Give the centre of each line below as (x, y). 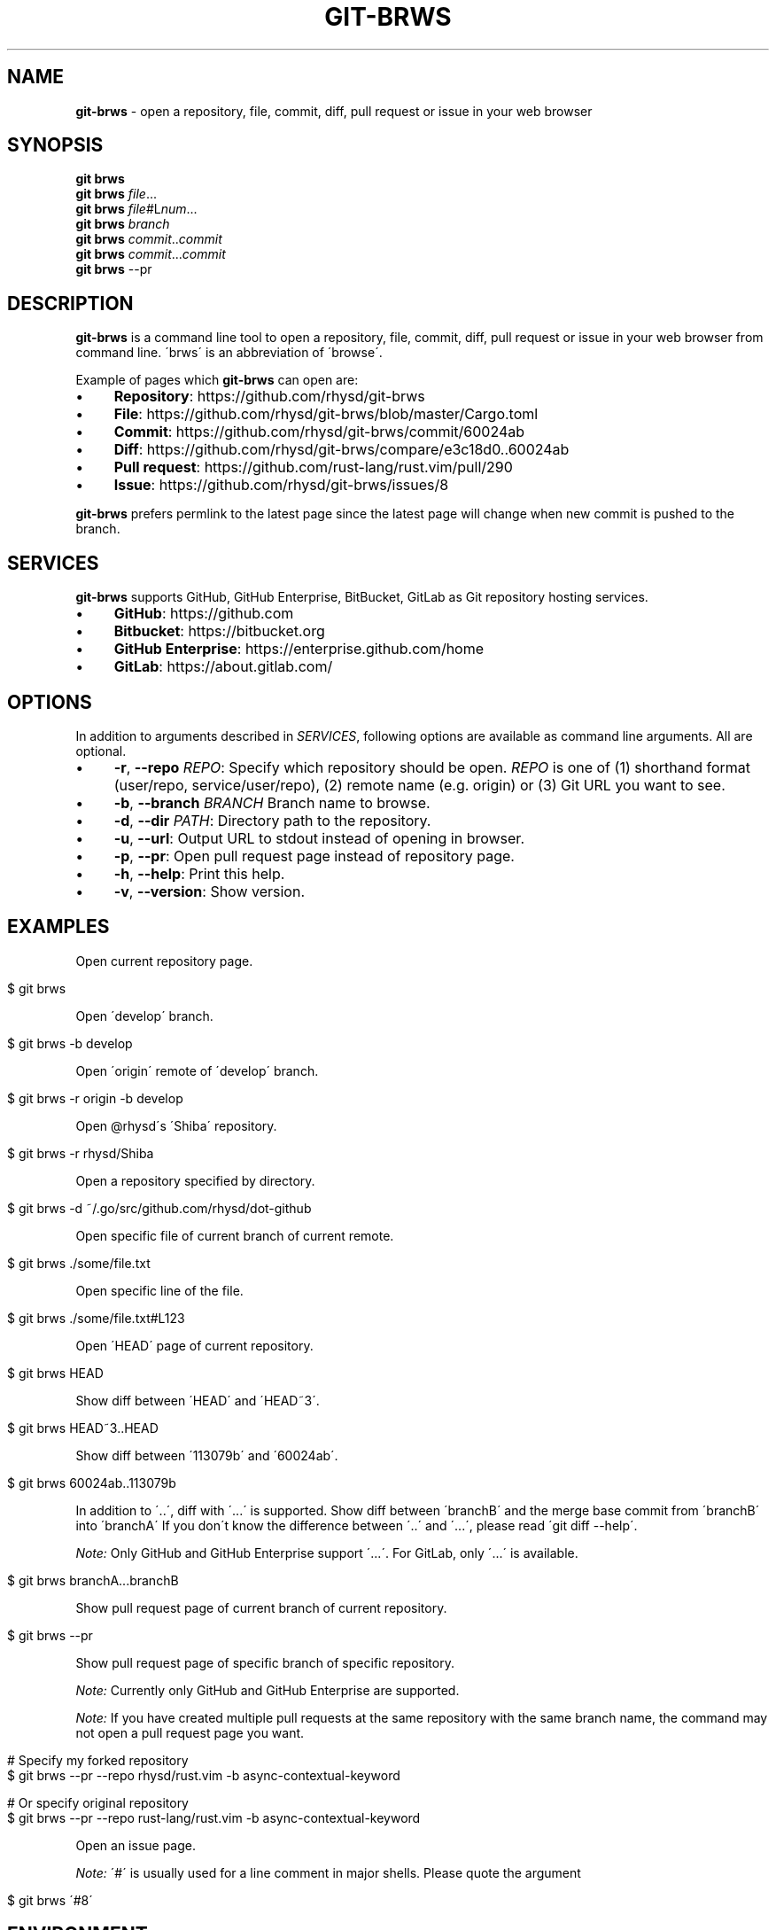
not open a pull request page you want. (190, 1732)
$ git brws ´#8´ (50, 1900)
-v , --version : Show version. (210, 891)
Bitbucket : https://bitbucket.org (219, 631)
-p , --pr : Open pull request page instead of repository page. (314, 856)
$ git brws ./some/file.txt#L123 (96, 1318)
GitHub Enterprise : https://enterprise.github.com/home (299, 649)
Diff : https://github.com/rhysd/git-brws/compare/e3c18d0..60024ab (341, 450)
